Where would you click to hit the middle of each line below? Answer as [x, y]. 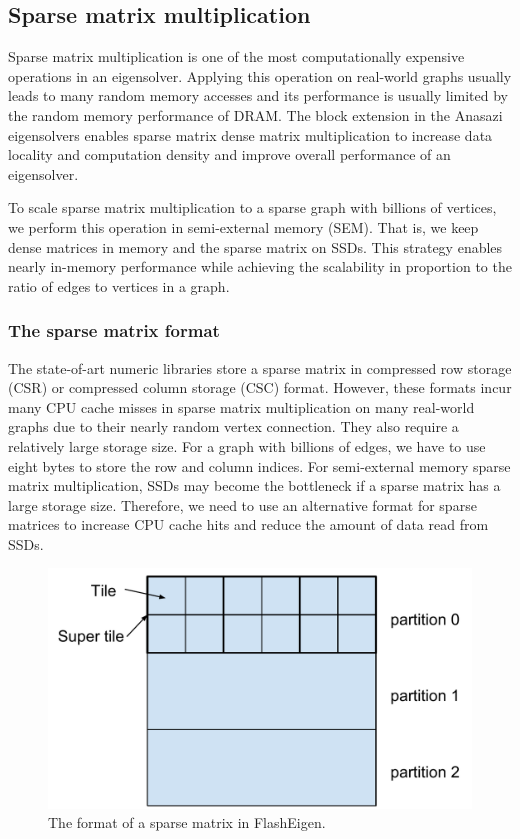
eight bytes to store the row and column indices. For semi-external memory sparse [259, 465]
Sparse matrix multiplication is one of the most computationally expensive [236, 56]
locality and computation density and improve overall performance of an [229, 154]
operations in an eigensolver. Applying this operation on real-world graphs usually [260, 75]
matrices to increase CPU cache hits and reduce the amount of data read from [248, 524]
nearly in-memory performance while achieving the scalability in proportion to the [260, 266]
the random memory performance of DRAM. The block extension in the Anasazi [255, 114]
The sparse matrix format [114, 330]
